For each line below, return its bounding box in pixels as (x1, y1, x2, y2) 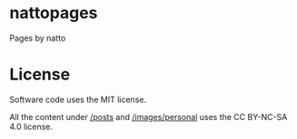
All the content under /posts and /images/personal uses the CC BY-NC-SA (9, 111, 288, 122)
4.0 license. (9, 121, 53, 132)
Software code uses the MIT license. (9, 94, 147, 105)
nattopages (9, 3, 98, 23)
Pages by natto (9, 32, 66, 43)
